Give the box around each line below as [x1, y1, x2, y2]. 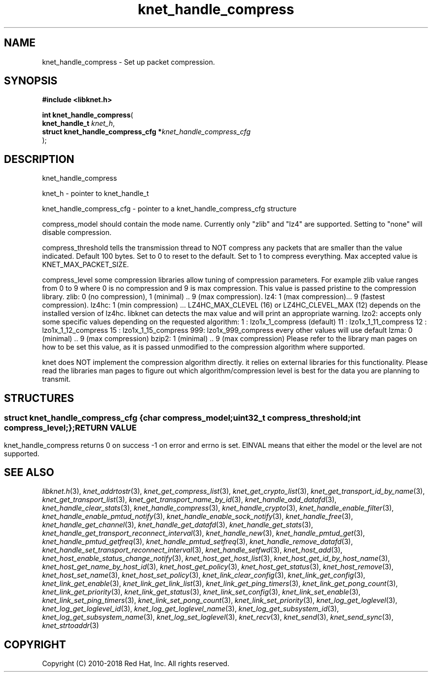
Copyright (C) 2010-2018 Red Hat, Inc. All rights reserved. [42, 659, 229, 668]
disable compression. [42, 228, 111, 237]
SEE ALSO [4, 466, 54, 478]
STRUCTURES [4, 392, 74, 404]
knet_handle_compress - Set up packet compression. [42, 57, 215, 66]
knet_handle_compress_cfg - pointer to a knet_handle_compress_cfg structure [42, 204, 297, 213]
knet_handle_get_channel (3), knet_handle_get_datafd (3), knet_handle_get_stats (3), [42, 520, 313, 529]
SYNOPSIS [4, 75, 58, 87]
